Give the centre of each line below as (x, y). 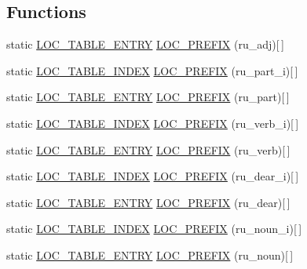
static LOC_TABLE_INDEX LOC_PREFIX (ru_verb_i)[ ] (153, 123)
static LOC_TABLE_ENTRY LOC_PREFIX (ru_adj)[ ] (145, 44)
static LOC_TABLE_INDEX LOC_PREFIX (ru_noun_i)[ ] (154, 229)
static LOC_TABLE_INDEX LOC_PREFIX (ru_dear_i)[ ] (153, 176)
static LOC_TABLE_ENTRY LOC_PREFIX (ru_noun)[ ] (150, 254)
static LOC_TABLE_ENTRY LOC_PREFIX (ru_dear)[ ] (148, 202)
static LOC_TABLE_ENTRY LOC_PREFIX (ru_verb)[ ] (148, 149)
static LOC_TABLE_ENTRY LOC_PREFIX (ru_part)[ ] (148, 97)
